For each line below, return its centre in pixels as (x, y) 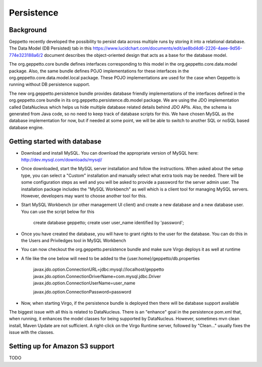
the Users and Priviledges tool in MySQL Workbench (74, 240)
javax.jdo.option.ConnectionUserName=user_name (84, 283)
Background (28, 30)
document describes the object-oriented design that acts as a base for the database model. (136, 55)
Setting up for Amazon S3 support (62, 346)
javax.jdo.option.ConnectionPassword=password (82, 292)
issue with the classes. (32, 332)
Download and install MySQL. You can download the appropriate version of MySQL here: (110, 153)
